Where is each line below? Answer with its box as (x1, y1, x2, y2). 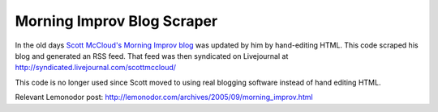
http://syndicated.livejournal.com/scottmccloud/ (15, 63, 177, 73)
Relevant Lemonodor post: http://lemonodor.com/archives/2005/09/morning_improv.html (15, 93, 313, 102)
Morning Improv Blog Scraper (15, 12, 218, 30)
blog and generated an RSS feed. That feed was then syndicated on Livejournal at (15, 51, 289, 60)
